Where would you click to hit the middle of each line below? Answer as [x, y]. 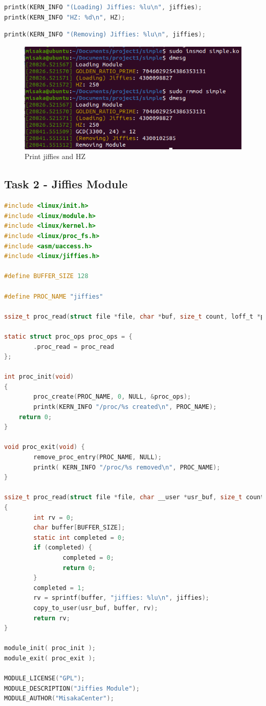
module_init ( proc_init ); [50, 648]
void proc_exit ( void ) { [45, 447]
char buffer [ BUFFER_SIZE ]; [79, 528]
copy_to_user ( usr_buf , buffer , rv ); [96, 608]
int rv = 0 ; [54, 517]
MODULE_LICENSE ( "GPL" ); [45, 679]
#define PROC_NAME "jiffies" [54, 296]
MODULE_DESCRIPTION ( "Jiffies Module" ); [72, 688]
